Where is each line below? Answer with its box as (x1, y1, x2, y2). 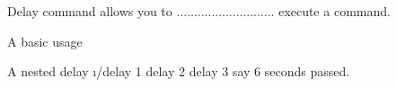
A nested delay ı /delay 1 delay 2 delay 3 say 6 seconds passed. (7, 62, 350, 81)
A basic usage (7, 31, 83, 50)
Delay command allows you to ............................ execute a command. (7, 2, 391, 20)
